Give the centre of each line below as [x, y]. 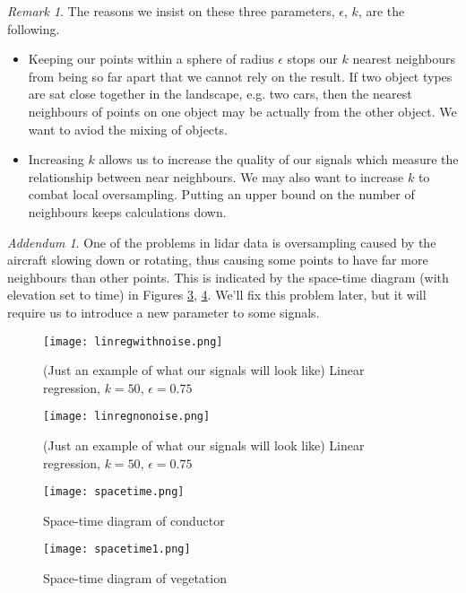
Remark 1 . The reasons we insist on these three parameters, [171, 11]
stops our [312, 59]
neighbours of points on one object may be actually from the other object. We [242, 111]
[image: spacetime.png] [114, 492]
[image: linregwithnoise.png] [133, 341]
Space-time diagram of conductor [134, 520]
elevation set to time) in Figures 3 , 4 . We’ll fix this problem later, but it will [217, 295]
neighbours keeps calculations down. [127, 211]
